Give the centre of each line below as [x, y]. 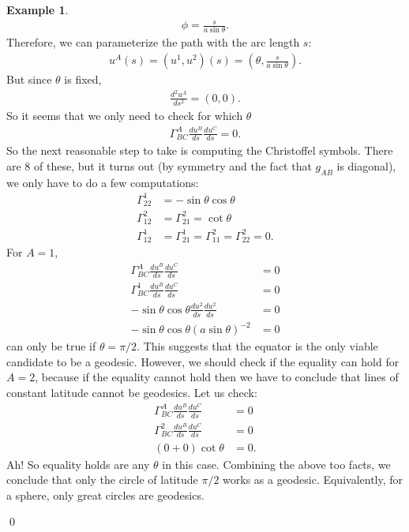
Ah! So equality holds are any [78, 464]
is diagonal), [366, 166]
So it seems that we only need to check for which [125, 115]
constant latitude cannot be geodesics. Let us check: [132, 393]
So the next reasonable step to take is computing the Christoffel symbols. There [200, 150]
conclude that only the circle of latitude [102, 480]
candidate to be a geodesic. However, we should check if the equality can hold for [203, 361]
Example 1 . [38, 9]
